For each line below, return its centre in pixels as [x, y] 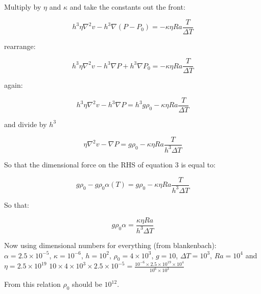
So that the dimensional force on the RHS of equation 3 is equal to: [110, 164]
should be [87, 284]
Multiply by [23, 7]
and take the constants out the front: [127, 7]
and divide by [26, 124]
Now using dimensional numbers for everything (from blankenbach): [110, 245]
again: [14, 85]
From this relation [32, 284]
